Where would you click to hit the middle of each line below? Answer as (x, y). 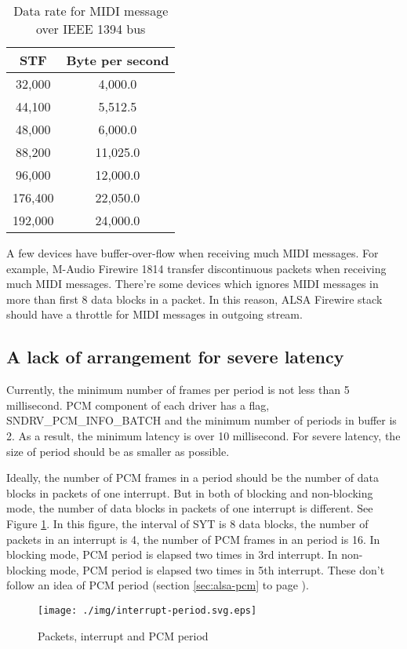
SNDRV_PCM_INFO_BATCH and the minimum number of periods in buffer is (202, 420)
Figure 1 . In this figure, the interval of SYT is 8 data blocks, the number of (187, 523)
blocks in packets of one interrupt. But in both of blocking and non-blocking (190, 492)
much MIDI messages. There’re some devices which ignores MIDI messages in (193, 284)
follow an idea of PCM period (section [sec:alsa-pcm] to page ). (158, 585)
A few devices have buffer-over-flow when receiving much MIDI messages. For (193, 253)
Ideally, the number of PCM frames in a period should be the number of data (193, 478)
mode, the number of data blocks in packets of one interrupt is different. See (190, 508)
